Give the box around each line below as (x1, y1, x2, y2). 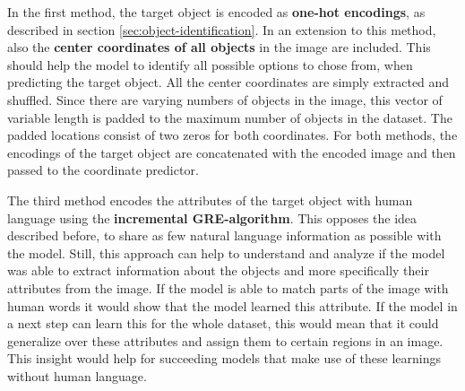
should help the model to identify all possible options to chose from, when (7, 55, 413, 74)
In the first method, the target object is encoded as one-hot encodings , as (7, 3, 426, 21)
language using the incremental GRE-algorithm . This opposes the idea (7, 208, 418, 227)
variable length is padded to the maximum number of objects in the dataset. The (7, 108, 452, 126)
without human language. (7, 366, 147, 385)
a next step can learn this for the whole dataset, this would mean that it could (7, 314, 439, 333)
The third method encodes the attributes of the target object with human (7, 190, 413, 209)
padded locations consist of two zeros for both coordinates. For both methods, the (7, 126, 458, 144)
